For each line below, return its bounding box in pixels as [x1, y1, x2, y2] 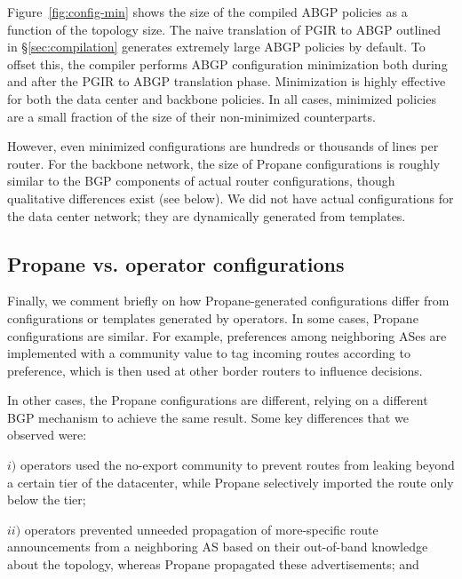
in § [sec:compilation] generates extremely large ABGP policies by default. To [7, 37, 426, 56]
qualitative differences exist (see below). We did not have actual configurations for [7, 188, 454, 207]
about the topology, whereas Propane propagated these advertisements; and [7, 555, 419, 574]
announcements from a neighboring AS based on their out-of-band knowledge [7, 537, 428, 556]
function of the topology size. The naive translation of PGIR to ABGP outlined [7, 20, 442, 38]
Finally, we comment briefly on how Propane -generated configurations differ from [7, 291, 450, 310]
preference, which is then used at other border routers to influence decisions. [7, 361, 423, 379]
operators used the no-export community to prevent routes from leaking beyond [20, 456, 455, 474]
